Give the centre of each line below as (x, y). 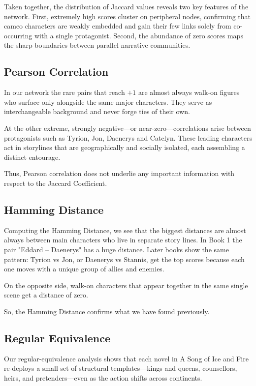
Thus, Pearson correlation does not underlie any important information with (119, 173)
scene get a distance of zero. (46, 295)
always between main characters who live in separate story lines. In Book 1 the (123, 240)
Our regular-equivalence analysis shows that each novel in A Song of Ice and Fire (126, 358)
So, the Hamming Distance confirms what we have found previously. (107, 311)
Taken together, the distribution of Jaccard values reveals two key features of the (126, 6)
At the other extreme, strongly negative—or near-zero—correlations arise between (128, 128)
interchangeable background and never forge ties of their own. (97, 111)
